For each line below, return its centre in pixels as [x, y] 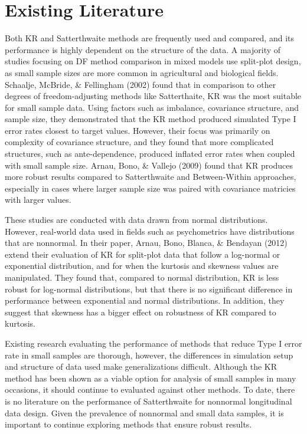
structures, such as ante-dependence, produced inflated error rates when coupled [150, 154]
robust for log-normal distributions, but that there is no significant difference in [149, 289]
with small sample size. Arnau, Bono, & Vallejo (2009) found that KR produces [149, 165]
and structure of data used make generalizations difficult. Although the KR [141, 366]
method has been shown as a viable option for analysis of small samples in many [151, 378]
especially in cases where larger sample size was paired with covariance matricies [150, 188]
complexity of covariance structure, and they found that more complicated [139, 142]
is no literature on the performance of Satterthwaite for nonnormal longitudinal [148, 401]
